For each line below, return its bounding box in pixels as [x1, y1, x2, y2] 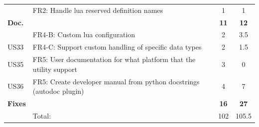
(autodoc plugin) [32, 86, 84, 96]
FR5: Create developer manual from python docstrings [32, 76, 200, 86]
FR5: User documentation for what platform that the [32, 54, 196, 64]
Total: [32, 110, 51, 121]
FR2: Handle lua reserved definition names [32, 4, 163, 15]
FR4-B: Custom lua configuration [32, 29, 135, 40]
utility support [32, 63, 78, 74]
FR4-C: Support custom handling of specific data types [32, 42, 202, 52]
